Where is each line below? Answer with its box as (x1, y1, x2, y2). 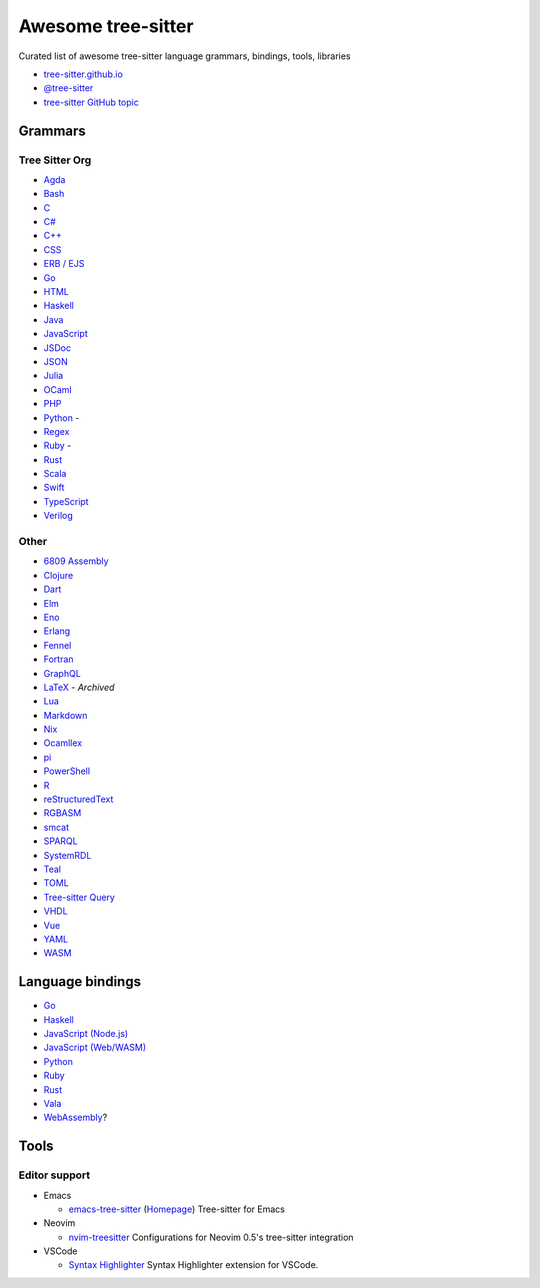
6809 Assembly (43, 555, 109, 567)
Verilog (43, 510, 74, 522)
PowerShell (43, 765, 90, 777)
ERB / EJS (43, 258, 85, 270)
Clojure (43, 569, 74, 581)
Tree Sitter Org (18, 153, 92, 167)
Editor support (18, 1168, 91, 1182)
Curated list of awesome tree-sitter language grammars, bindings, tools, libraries (18, 50, 351, 62)
